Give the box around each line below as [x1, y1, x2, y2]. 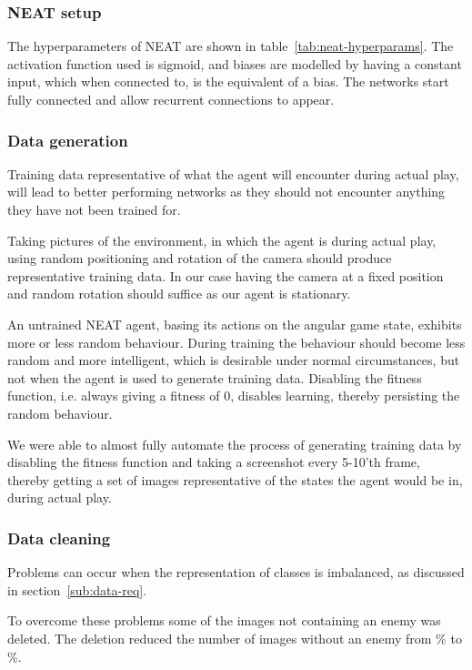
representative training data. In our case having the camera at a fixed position [7, 266, 444, 285]
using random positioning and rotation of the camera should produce [7, 249, 392, 268]
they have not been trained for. [7, 200, 181, 218]
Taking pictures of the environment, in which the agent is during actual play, [7, 230, 437, 249]
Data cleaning [7, 526, 111, 549]
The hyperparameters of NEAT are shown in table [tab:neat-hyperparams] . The [7, 36, 454, 56]
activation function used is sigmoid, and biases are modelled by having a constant [7, 54, 462, 73]
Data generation [7, 128, 128, 151]
